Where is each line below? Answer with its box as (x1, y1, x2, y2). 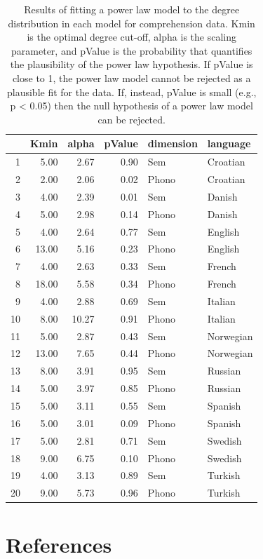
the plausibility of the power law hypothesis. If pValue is (10, 57, 253, 72)
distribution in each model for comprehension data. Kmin (8, 15, 255, 30)
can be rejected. (97, 112, 166, 126)
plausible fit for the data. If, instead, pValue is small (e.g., (7, 84, 257, 99)
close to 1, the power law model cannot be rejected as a (12, 70, 251, 85)
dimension (147, 136, 198, 151)
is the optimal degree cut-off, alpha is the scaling (27, 29, 236, 44)
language (207, 136, 251, 151)
